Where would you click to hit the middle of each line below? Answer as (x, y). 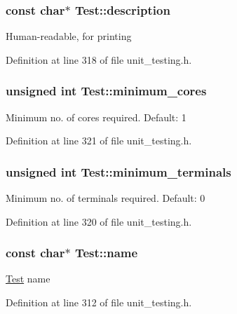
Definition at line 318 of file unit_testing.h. (99, 59)
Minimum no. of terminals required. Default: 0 (106, 198)
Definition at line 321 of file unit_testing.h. (99, 141)
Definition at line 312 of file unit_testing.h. (99, 302)
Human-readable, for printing (69, 36)
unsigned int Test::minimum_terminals (118, 171)
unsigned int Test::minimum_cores (106, 91)
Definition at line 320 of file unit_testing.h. (99, 221)
